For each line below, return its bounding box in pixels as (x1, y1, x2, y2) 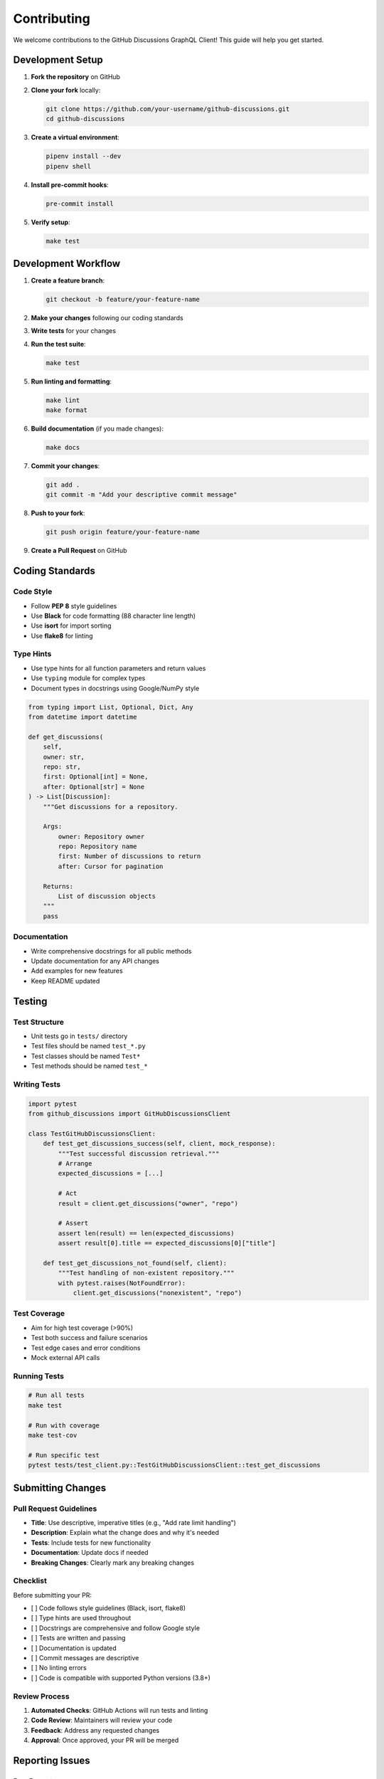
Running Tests (13, 1371, 64, 1381)
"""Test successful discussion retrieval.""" (58, 1149, 220, 1158)
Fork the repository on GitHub (31, 73, 121, 81)
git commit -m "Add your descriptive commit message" (46, 491, 238, 499)
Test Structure (13, 1017, 64, 1027)
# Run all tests (28, 1391, 85, 1400)
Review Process (13, 1691, 70, 1701)
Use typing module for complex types (31, 674, 146, 682)
